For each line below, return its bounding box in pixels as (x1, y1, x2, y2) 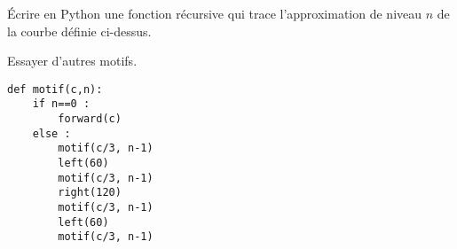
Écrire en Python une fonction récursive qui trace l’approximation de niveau (7, 4, 422, 22)
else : (32, 127, 71, 140)
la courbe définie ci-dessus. (7, 21, 152, 40)
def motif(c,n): (7, 82, 103, 96)
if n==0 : (32, 97, 91, 111)
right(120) (58, 186, 122, 199)
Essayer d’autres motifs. (7, 51, 138, 70)
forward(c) (58, 113, 122, 126)
